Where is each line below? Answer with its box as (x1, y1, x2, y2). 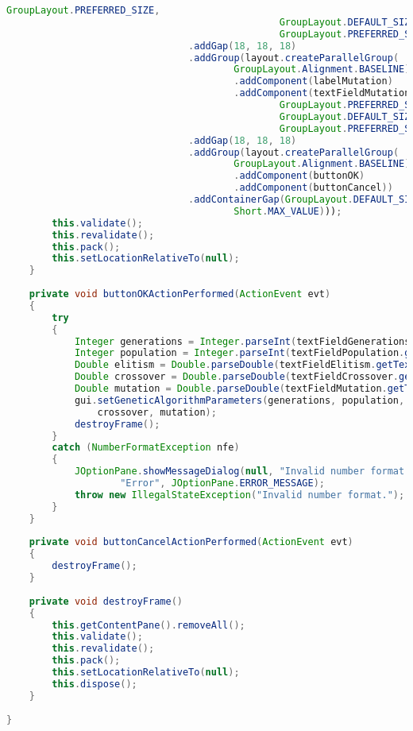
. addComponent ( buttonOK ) (234, 170, 365, 182)
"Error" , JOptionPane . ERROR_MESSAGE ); (120, 478, 325, 489)
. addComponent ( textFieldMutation (234, 87, 411, 99)
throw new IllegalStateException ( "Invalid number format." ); (74, 489, 405, 501)
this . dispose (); (52, 678, 137, 690)
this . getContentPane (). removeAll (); (52, 619, 245, 631)
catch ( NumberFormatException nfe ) (52, 442, 240, 454)
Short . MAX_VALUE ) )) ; (234, 205, 342, 217)
